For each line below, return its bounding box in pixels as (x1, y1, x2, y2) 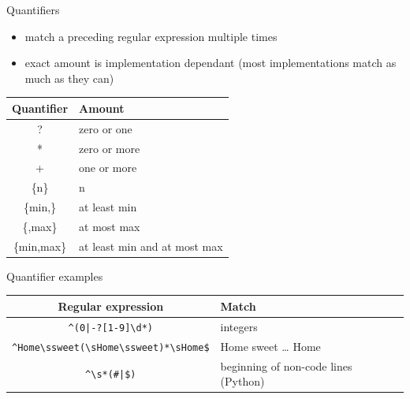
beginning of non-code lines (220, 357, 352, 374)
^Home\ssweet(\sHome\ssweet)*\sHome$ (12, 341, 210, 353)
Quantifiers (6, 2, 60, 17)
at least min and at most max (79, 237, 223, 254)
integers (220, 318, 258, 334)
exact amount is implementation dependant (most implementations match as (24, 54, 397, 71)
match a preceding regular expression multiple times (24, 28, 278, 44)
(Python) (220, 373, 265, 390)
